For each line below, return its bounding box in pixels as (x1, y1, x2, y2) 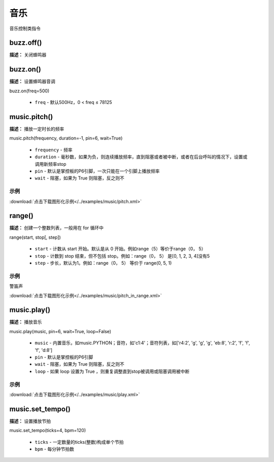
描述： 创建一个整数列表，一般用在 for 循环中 (9, 225, 104, 231)
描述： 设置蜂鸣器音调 (9, 79, 55, 85)
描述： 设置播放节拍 (9, 418, 51, 424)
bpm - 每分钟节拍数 (35, 446, 75, 452)
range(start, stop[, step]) (9, 234, 61, 240)
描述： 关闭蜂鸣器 (9, 52, 47, 58)
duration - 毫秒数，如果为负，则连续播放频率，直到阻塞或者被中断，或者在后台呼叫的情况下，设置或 (35, 154, 248, 160)
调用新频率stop (35, 161, 66, 167)
